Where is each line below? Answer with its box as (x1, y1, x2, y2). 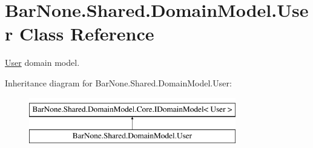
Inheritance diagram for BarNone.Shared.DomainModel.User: (5, 76, 232, 89)
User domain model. (5, 56, 80, 69)
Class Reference (19, 21, 154, 46)
